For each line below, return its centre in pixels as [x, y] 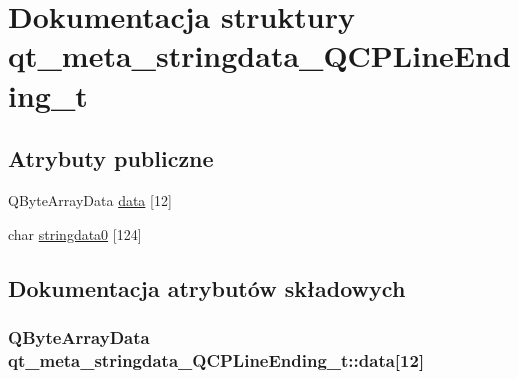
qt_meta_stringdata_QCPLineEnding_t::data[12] [216, 359]
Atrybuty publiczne [111, 158]
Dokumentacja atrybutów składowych [207, 287]
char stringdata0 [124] [75, 233]
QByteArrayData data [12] [90, 199]
